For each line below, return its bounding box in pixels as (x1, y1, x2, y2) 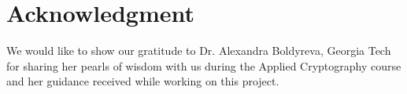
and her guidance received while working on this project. (6, 73, 279, 89)
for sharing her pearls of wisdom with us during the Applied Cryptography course (6, 57, 401, 74)
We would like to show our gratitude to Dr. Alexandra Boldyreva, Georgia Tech (6, 42, 391, 59)
